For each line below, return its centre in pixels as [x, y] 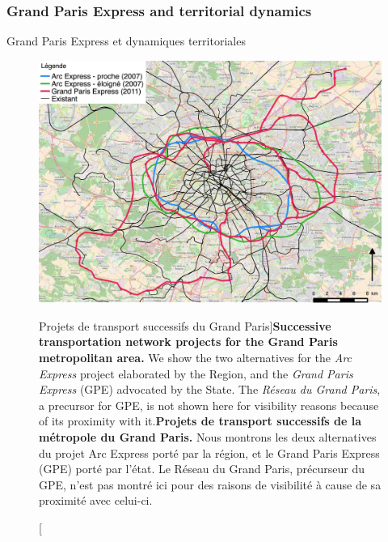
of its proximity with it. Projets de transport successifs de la [200, 421]
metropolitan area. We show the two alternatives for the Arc [196, 357]
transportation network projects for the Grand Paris [188, 341]
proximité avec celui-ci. [96, 500]
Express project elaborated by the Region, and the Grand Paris [196, 373]
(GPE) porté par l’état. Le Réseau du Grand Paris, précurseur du [202, 469]
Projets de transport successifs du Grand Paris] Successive [185, 325]
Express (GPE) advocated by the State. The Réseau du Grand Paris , [210, 389]
